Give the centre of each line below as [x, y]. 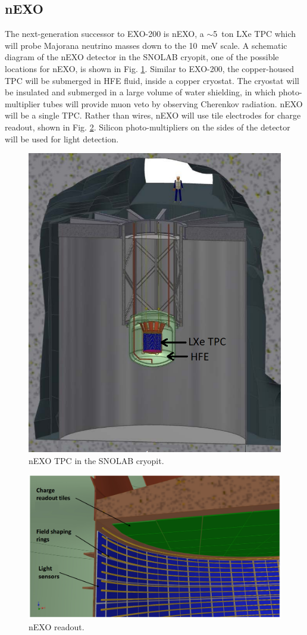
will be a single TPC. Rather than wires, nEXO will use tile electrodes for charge [153, 115]
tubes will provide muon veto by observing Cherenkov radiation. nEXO [173, 103]
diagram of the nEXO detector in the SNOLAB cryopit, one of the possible [142, 57]
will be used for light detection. [62, 138]
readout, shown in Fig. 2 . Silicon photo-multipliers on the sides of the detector [148, 127]
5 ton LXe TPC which [255, 34]
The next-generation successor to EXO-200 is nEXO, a [104, 34]
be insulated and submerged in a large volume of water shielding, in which [140, 92]
